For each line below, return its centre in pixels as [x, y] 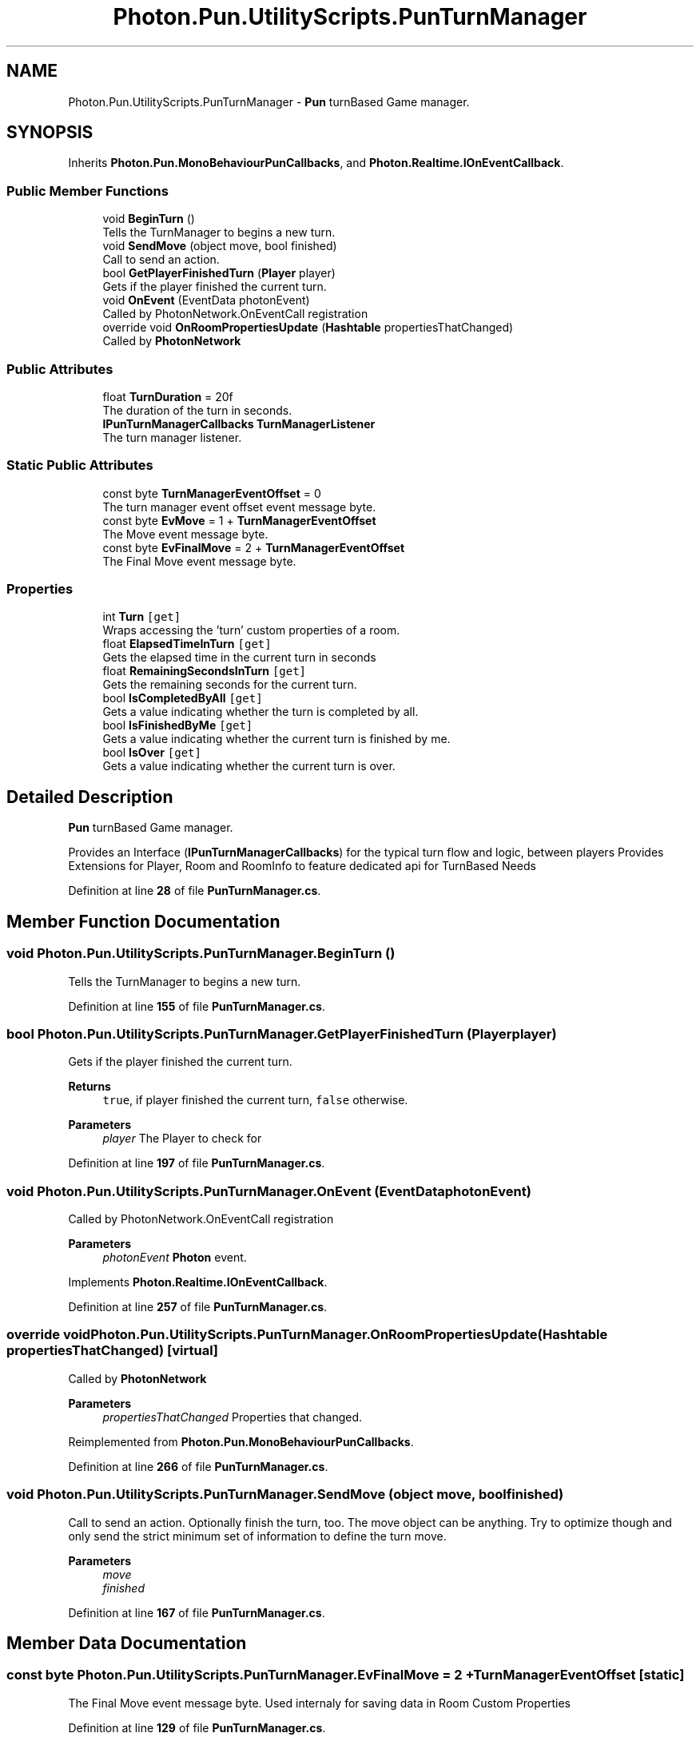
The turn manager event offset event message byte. [239, 507]
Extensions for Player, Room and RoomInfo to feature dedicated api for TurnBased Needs [302, 866]
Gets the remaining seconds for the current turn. [230, 685]
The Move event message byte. [185, 534]
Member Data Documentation [127, 1643]
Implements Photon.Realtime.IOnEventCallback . [198, 1282]
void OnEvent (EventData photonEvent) [206, 300]
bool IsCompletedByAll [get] [183, 698]
